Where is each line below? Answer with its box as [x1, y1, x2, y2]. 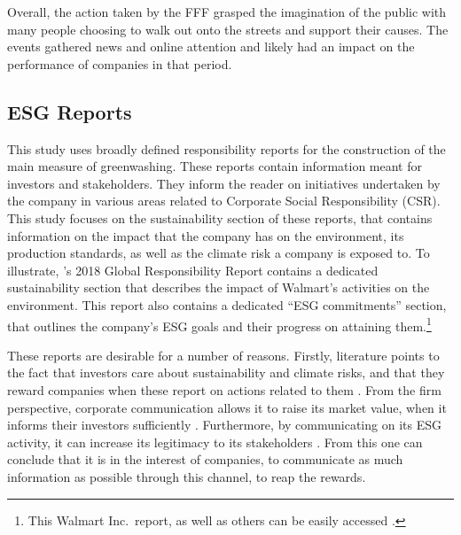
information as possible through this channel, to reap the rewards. [7, 467, 366, 485]
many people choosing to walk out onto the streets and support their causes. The [7, 19, 449, 38]
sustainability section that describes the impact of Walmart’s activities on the [7, 278, 430, 297]
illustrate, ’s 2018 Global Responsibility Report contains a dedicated [7, 260, 379, 279]
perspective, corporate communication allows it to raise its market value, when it [7, 398, 447, 416]
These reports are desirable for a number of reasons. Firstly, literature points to [7, 345, 440, 364]
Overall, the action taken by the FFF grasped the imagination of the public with [7, 3, 447, 20]
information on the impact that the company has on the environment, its [7, 226, 404, 244]
